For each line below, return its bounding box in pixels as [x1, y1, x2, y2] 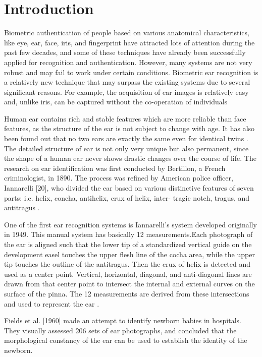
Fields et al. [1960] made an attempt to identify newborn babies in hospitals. [4, 315, 241, 326]
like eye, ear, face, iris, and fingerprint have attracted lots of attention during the [4, 37, 255, 47]
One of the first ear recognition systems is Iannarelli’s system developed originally [4, 219, 257, 229]
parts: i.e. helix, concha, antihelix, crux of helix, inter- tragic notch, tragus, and [4, 192, 250, 203]
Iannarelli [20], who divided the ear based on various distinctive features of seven [4, 183, 254, 193]
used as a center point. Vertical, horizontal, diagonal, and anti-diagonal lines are [4, 268, 252, 279]
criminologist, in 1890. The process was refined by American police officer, [4, 172, 233, 183]
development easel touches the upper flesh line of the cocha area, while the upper [4, 249, 255, 259]
